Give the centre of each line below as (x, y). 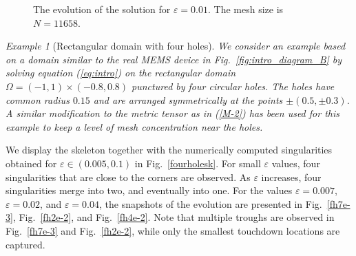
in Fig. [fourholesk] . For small (198, 163)
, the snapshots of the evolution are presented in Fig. (210, 203)
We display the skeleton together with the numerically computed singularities (169, 150)
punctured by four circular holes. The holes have (233, 86)
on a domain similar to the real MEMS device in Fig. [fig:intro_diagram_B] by (174, 59)
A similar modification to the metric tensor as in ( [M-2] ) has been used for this (172, 113)
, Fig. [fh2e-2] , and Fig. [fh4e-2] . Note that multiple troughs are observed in (174, 217)
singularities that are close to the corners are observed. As (128, 177)
